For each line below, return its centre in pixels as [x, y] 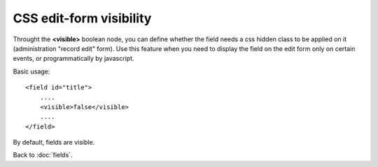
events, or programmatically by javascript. [73, 59]
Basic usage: [31, 71]
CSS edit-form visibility [82, 18]
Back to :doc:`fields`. [43, 155]
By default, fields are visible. [54, 143]
